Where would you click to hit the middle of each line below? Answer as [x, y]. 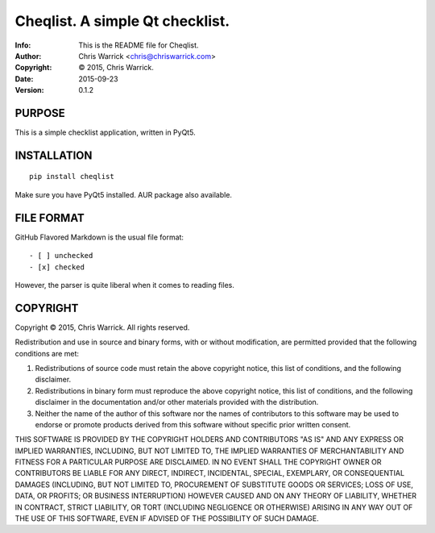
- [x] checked [57, 267]
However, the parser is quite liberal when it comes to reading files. [125, 285]
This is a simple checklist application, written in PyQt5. [106, 132]
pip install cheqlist [72, 177]
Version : [29, 90]
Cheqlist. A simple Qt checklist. [122, 21]
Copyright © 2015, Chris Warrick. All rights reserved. [102, 327]
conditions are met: [47, 353]
